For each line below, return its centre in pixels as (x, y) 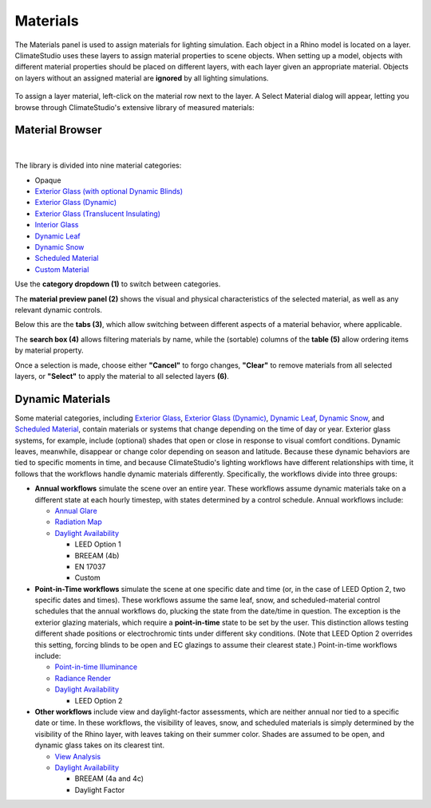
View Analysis (78, 756)
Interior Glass (57, 225)
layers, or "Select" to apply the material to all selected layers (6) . (122, 376)
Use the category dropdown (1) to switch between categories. (118, 284)
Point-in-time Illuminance (96, 667)
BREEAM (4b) (97, 555)
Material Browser (59, 130)
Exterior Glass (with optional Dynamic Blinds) (109, 191)
